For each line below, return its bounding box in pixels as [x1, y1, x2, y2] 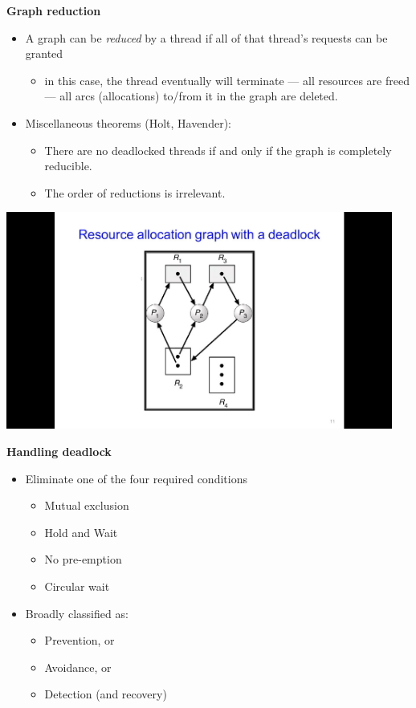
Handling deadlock [6, 442, 112, 459]
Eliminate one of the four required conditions [25, 470, 247, 486]
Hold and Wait [44, 523, 118, 540]
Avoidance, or [44, 658, 112, 675]
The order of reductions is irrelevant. [44, 184, 226, 201]
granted [25, 45, 63, 62]
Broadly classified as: [25, 604, 128, 621]
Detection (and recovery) [44, 686, 167, 702]
